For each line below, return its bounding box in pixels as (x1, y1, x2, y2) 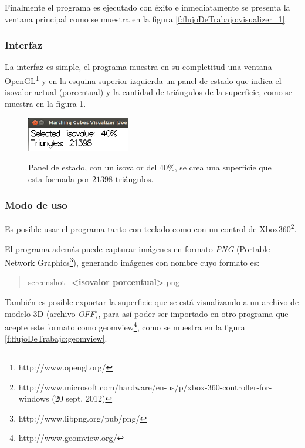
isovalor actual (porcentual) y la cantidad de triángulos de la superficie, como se (5, 86, 293, 98)
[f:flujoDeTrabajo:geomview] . (5, 332, 107, 345)
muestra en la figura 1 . (5, 97, 86, 109)
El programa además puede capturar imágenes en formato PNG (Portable (5, 242, 270, 255)
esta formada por (28, 172, 90, 185)
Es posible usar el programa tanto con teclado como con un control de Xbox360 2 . (5, 221, 297, 235)
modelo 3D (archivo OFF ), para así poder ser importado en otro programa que (5, 307, 289, 319)
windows (18, 392, 49, 404)
